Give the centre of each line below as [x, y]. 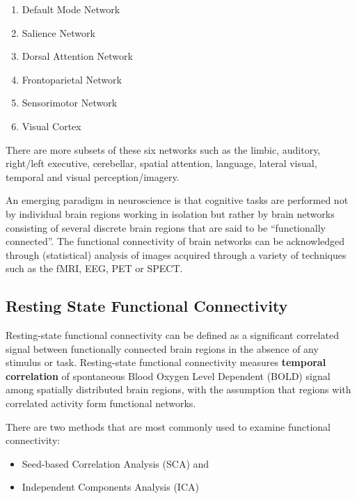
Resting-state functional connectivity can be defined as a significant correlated [172, 335]
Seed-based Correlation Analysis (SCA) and [116, 463]
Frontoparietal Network [72, 79]
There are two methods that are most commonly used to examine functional [168, 426]
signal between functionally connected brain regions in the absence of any [162, 348]
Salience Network [58, 32]
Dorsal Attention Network [77, 56]
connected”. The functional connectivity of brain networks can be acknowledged [175, 241]
